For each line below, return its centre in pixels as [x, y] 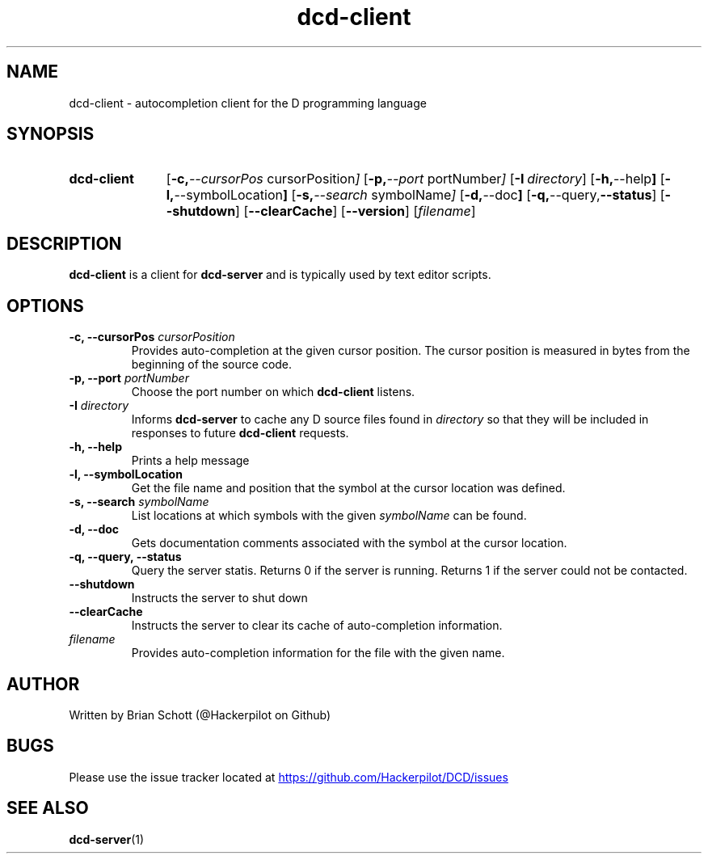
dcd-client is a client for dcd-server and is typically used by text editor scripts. [280, 275]
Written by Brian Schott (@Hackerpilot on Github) [200, 715]
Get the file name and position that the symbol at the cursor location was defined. [348, 488]
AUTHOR [43, 684]
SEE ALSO [48, 808]
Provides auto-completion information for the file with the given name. [318, 653]
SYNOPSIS [51, 134]
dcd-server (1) [107, 839]
